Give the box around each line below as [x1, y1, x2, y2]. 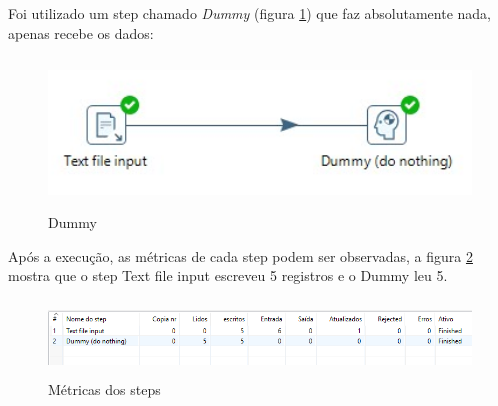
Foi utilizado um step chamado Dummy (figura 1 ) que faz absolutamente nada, [8, 3, 491, 23]
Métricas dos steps [48, 378, 161, 399]
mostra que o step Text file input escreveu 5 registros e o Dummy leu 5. [8, 265, 448, 286]
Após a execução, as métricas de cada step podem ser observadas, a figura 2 [8, 245, 473, 266]
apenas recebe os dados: [8, 22, 154, 43]
